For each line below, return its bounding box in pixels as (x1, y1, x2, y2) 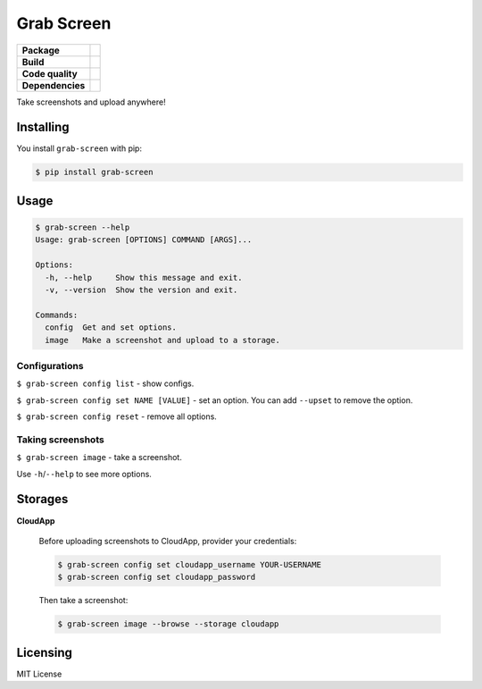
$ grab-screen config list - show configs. (16, 378, 195, 389)
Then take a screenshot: (38, 595, 129, 606)
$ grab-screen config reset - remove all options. (16, 411, 218, 422)
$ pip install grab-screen (35, 167, 154, 178)
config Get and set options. (45, 323, 178, 332)
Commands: (35, 309, 79, 320)
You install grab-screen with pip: (16, 143, 143, 154)
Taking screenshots (16, 433, 104, 446)
